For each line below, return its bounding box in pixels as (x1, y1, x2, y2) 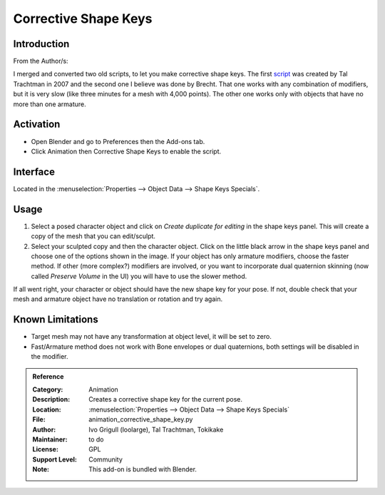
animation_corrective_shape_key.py (88, 415, 193, 424)
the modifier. (31, 352, 68, 361)
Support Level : (32, 455, 78, 464)
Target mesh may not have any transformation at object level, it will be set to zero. (31, 332, 272, 341)
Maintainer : (32, 435, 68, 444)
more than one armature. (13, 100, 87, 108)
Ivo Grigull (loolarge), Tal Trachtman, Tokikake (88, 425, 224, 434)
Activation (13, 118, 61, 131)
